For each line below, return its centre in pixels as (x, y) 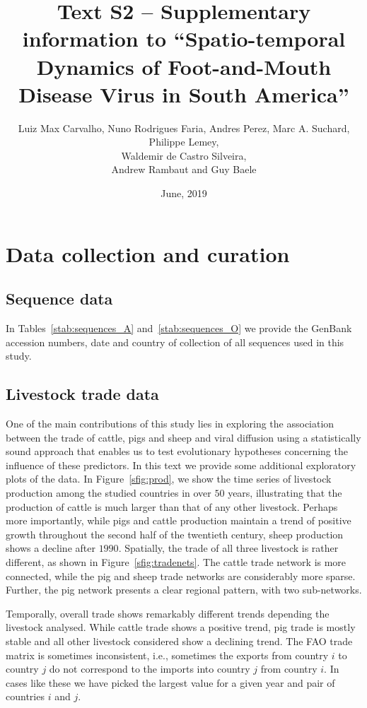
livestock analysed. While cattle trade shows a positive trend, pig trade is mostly (181, 627)
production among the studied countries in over (109, 492)
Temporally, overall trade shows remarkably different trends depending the (168, 613)
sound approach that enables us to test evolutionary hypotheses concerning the (177, 451)
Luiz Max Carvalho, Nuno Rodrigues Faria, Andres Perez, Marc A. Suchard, (184, 128)
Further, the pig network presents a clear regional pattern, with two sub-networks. (184, 590)
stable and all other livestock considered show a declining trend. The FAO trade (179, 641)
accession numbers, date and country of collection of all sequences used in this (175, 342)
